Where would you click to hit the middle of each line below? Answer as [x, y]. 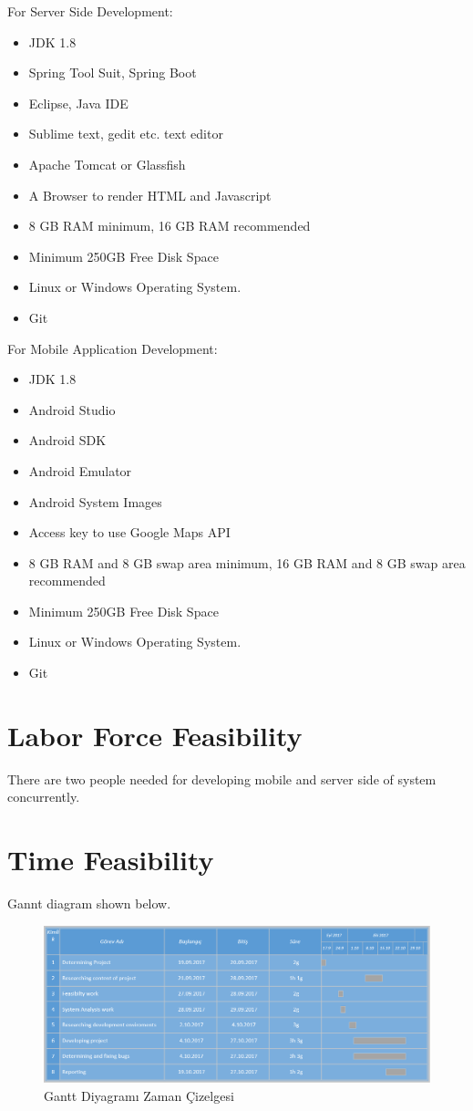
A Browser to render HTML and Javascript [150, 195]
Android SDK [67, 440]
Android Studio [72, 409]
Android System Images [95, 501]
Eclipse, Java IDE [78, 103]
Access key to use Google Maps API [129, 532]
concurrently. [44, 797]
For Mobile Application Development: [113, 348]
